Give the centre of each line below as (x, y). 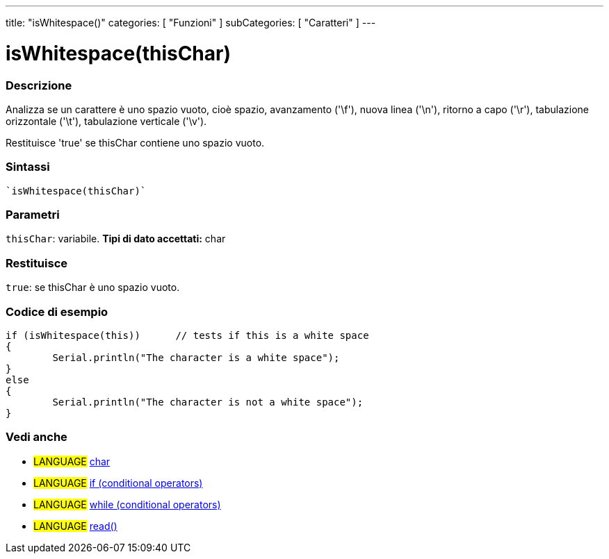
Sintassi (28, 167)
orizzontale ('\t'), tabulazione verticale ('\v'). (106, 121)
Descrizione (39, 85)
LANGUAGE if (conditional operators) (118, 483)
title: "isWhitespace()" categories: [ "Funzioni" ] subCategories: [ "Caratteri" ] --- (191, 23)
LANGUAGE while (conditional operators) (127, 504)
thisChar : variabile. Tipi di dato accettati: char (116, 239)
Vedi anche (36, 437)
